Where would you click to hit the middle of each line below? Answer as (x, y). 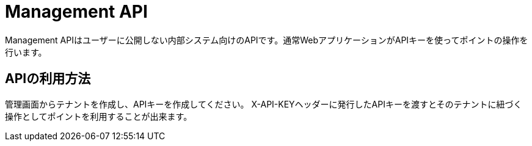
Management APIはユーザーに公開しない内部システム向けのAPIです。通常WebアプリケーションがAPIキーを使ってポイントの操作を (267, 40)
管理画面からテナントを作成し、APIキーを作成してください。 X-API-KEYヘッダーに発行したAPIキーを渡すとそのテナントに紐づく (264, 104)
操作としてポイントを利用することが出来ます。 (99, 116)
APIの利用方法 (48, 79)
